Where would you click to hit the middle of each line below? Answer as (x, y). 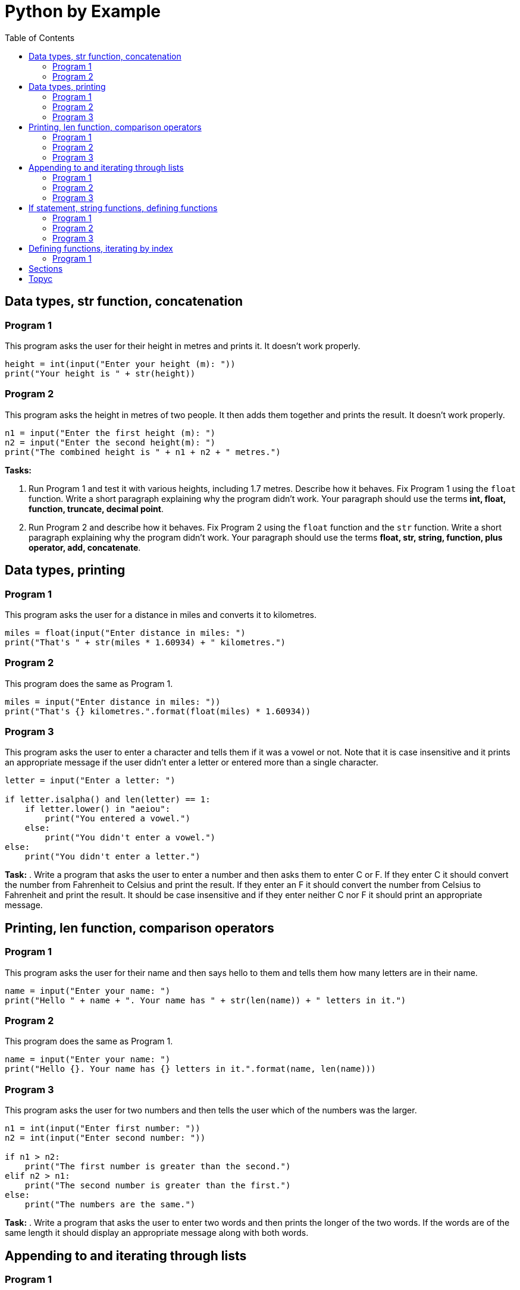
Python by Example (83, 11)
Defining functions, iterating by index (101, 248)
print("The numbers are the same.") (110, 1205)
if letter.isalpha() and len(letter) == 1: (108, 800)
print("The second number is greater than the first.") (158, 1186)
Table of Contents (40, 37)
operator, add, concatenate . (85, 547)
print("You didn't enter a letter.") (112, 857)
